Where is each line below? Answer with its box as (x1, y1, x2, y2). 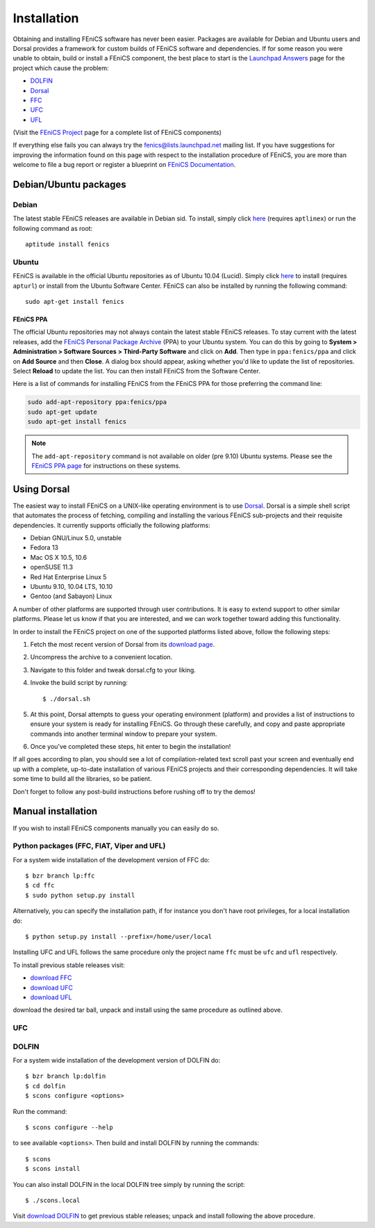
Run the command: (12, 1107, 67, 1115)
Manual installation (12, 805, 98, 817)
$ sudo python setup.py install (25, 891, 135, 899)
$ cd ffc (25, 882, 55, 889)
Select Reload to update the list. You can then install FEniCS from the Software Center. (12, 367, 260, 375)
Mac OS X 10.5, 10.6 (30, 553, 87, 561)
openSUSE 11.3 (30, 563, 73, 572)
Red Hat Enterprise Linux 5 (30, 572, 107, 581)
